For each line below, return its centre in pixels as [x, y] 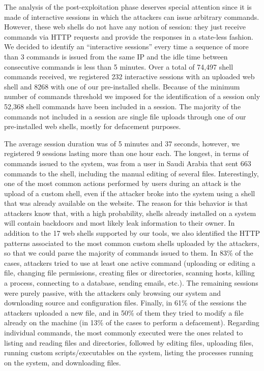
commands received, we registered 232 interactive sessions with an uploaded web [129, 76]
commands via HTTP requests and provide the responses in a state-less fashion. [129, 36]
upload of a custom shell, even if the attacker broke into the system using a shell [130, 193]
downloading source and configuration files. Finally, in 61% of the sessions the [125, 303]
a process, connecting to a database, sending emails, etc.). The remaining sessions [131, 283]
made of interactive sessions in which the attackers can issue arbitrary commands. [132, 17]
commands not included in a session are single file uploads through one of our [125, 116]
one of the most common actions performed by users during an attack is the [123, 183]
